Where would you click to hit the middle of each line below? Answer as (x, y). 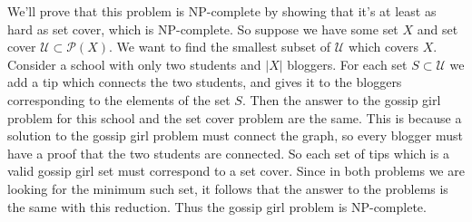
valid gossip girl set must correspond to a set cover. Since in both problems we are (236, 171)
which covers (383, 47)
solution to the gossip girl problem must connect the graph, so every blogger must (235, 135)
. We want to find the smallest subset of (220, 47)
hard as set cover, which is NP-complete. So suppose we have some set (203, 29)
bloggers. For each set (347, 64)
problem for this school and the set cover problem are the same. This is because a (235, 117)
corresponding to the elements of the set (119, 99)
